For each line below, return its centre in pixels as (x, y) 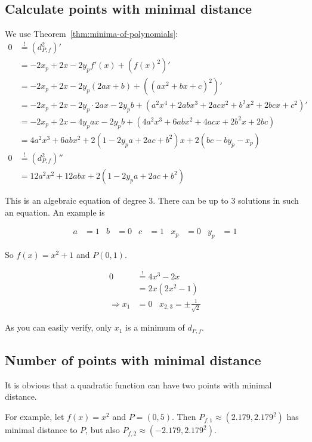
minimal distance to (41, 430)
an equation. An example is (55, 212)
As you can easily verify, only (58, 327)
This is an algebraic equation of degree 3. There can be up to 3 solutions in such (152, 200)
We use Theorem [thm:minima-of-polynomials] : (91, 34)
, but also (103, 430)
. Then (184, 417)
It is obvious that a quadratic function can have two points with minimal (138, 385)
